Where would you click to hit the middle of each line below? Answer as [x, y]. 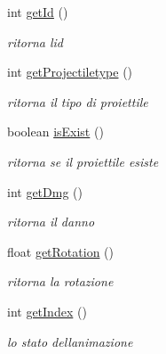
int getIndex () [47, 311]
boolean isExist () [55, 132]
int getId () [38, 12]
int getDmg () [45, 191]
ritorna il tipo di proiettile [78, 101]
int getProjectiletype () [70, 72]
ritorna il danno [51, 222]
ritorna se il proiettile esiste [83, 161]
